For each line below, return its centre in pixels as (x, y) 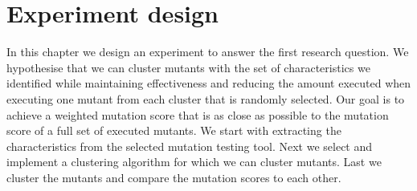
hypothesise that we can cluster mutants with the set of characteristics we (188, 67)
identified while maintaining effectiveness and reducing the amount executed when (209, 83)
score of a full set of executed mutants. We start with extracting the (174, 130)
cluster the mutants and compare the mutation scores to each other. (174, 177)
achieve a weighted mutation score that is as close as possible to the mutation (198, 114)
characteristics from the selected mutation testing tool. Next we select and (190, 146)
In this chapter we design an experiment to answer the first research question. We (208, 52)
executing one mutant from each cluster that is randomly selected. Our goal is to (206, 98)
